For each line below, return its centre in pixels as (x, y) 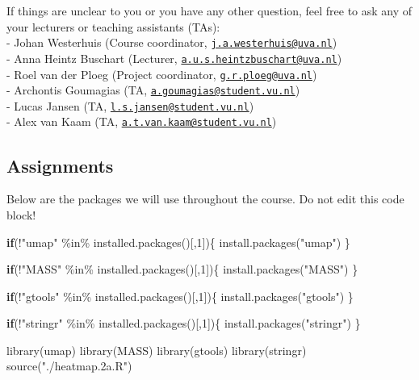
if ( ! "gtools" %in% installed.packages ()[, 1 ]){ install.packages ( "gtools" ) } (180, 296)
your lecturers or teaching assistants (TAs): (113, 26)
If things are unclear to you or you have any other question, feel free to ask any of (209, 10)
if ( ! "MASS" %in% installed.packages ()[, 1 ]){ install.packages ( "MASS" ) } (182, 269)
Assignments (60, 165)
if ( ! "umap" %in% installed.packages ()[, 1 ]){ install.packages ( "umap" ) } (178, 242)
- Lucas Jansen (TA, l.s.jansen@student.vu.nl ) (130, 105)
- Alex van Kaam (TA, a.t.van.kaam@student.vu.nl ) (142, 121)
